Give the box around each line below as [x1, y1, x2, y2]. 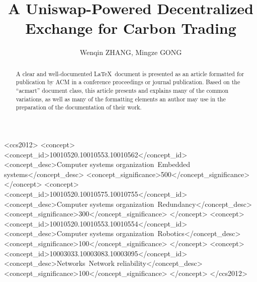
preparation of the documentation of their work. [16, 103, 142, 111]
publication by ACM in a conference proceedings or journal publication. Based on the [16, 78, 240, 86]
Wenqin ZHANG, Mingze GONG [79, 47, 182, 58]
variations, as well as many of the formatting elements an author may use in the [16, 94, 226, 103]
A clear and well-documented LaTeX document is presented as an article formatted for [16, 69, 244, 78]
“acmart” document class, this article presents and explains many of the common [16, 86, 229, 95]
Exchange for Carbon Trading [25, 18, 236, 38]
